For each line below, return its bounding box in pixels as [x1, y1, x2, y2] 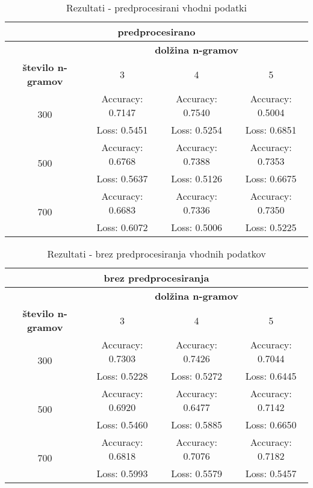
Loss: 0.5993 [96, 466, 148, 480]
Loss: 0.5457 [245, 466, 297, 480]
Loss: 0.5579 [171, 466, 223, 480]
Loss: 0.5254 [171, 123, 223, 137]
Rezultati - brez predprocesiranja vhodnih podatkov [47, 247, 266, 261]
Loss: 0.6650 [245, 418, 297, 431]
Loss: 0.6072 [96, 220, 148, 234]
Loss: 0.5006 [171, 220, 223, 234]
